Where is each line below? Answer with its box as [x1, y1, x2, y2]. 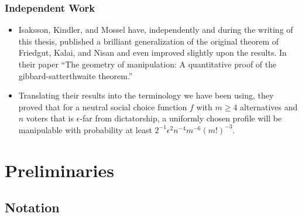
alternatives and [240, 100, 298, 113]
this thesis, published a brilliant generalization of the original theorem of [18, 35, 279, 47]
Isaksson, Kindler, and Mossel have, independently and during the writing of [18, 23, 293, 36]
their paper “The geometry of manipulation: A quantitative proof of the [18, 58, 277, 70]
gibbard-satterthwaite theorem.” [18, 69, 133, 82]
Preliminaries [5, 158, 114, 182]
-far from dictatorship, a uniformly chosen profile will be [80, 112, 282, 124]
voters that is [26, 112, 74, 124]
